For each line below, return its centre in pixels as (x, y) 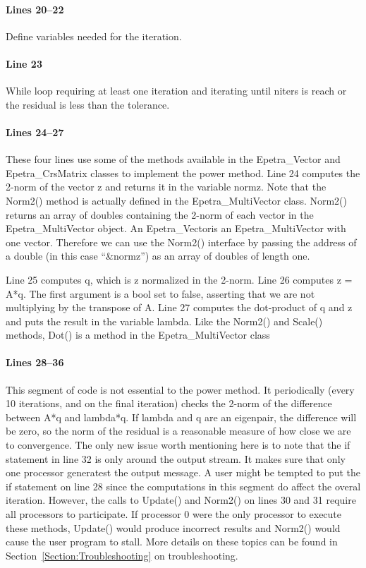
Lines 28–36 (35, 362)
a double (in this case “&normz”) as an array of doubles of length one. (158, 256)
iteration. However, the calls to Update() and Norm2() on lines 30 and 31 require (181, 500)
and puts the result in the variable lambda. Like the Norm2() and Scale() (164, 321)
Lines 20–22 (35, 9)
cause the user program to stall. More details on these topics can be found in (172, 542)
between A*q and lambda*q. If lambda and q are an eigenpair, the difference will (181, 417)
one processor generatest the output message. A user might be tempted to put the (183, 472)
